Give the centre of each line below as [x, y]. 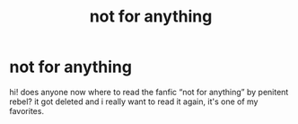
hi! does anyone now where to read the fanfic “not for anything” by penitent [149, 92]
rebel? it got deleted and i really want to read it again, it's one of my [134, 102]
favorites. [27, 111]
